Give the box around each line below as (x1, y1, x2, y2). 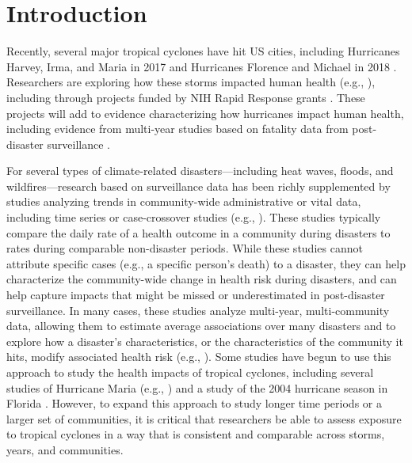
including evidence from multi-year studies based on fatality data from (6, 120, 349, 137)
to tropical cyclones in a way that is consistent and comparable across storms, (6, 426, 385, 442)
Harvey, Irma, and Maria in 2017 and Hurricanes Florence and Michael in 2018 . (6, 58, 397, 74)
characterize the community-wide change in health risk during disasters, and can (6, 271, 397, 287)
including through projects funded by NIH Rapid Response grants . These (6, 89, 365, 105)
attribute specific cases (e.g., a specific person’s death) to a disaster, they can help (6, 255, 406, 271)
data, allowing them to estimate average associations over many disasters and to (6, 317, 396, 334)
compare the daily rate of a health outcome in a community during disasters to (6, 224, 391, 241)
